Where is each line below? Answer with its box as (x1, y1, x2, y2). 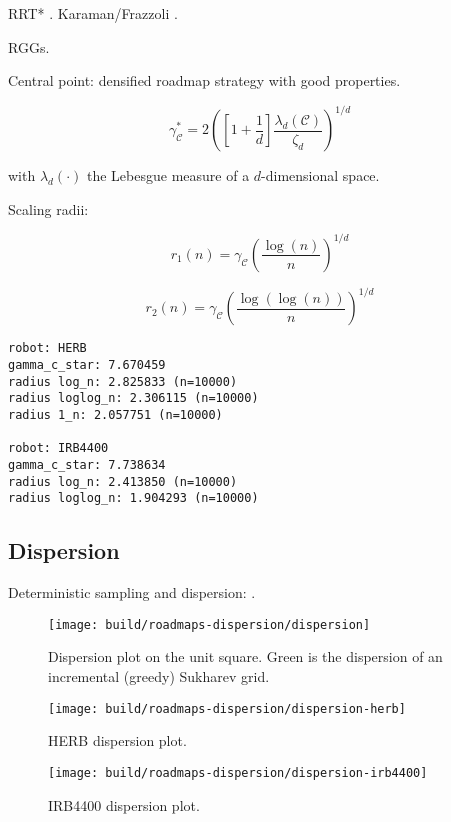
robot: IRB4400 (8, 441, 109, 456)
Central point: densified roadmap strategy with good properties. (8, 70, 401, 91)
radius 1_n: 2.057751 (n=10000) (8, 408, 223, 423)
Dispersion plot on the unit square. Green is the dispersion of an (48, 646, 443, 667)
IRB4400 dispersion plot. (48, 794, 200, 815)
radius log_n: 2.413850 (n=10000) (8, 474, 238, 489)
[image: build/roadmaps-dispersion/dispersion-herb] (48, 701, 406, 716)
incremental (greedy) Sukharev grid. (48, 666, 270, 687)
